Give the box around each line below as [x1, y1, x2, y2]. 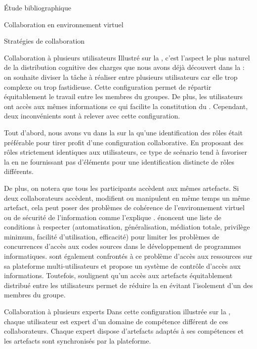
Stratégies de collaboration [4, 36, 85, 46]
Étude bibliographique [4, 2, 72, 12]
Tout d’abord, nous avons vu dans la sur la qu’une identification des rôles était [4, 127, 243, 137]
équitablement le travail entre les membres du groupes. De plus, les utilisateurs [4, 91, 243, 102]
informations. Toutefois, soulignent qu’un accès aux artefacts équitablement [4, 270, 233, 281]
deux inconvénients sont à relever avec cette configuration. [4, 111, 180, 121]
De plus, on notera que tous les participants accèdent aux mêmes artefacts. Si [4, 182, 239, 193]
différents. [4, 166, 34, 176]
